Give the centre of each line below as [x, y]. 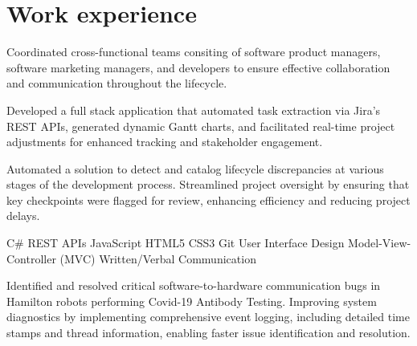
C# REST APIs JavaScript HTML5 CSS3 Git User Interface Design [176, 243]
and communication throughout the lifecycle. [117, 83]
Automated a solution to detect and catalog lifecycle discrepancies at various [195, 168]
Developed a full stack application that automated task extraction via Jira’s [194, 110]
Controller [31, 258]
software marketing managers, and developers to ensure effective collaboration [198, 67]
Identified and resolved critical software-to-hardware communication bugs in [194, 285]
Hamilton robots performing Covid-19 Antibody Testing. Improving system [192, 301]
